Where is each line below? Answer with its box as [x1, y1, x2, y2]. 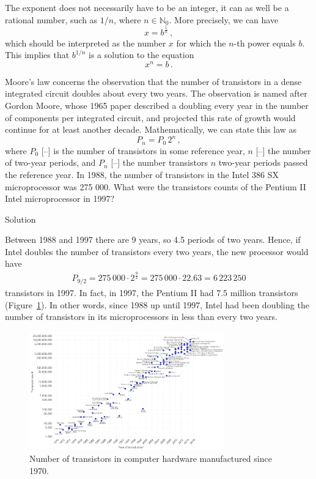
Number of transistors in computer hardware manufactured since [29, 451, 272, 464]
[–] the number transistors [111, 156, 208, 169]
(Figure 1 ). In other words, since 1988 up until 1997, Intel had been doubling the [5, 298, 309, 311]
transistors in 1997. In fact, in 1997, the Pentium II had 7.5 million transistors [5, 286, 298, 299]
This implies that [5, 48, 70, 61]
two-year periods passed [218, 156, 308, 169]
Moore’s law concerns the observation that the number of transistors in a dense [5, 75, 302, 87]
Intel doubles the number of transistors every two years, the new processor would [5, 245, 309, 258]
